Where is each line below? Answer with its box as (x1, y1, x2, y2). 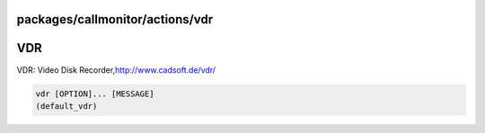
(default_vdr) (35, 101, 98, 111)
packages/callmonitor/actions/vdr (16, 12, 214, 27)
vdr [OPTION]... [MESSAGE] (35, 88, 154, 99)
